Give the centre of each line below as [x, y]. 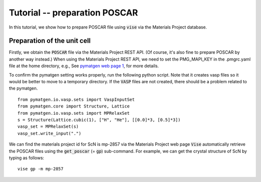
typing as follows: [27, 158]
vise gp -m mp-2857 [41, 169]
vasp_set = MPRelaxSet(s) [48, 127]
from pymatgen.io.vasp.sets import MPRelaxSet [74, 113]
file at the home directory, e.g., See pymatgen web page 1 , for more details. [84, 66]
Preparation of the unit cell [50, 41]
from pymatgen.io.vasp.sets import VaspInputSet [76, 99]
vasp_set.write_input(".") [50, 133]
